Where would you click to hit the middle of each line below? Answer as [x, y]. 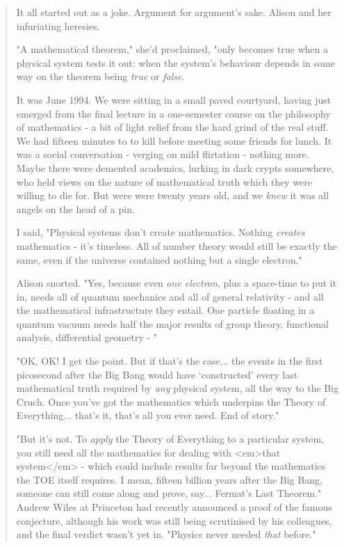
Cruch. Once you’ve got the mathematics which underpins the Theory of [171, 401]
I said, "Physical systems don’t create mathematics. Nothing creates [161, 232]
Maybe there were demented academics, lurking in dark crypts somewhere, [175, 167]
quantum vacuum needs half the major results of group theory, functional [173, 323]
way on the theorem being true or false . [100, 76]
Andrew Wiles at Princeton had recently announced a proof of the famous [174, 507]
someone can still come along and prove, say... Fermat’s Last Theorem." [169, 493]
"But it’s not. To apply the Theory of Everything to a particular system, [170, 439]
